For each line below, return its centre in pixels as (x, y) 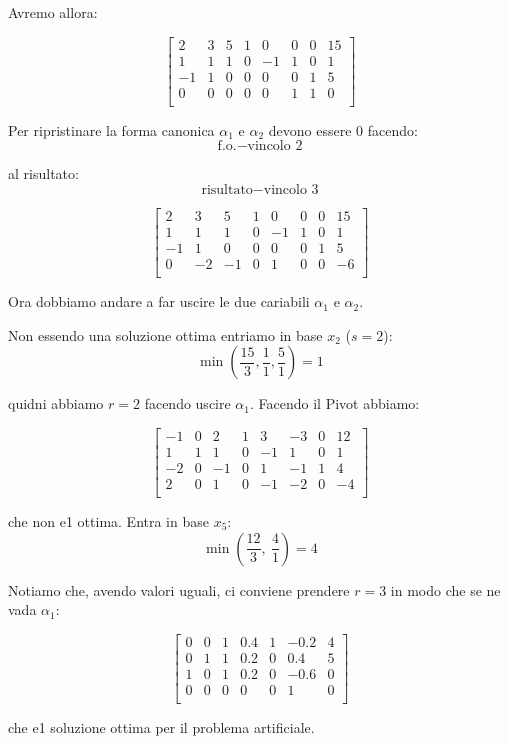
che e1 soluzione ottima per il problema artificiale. (161, 726)
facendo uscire (187, 403)
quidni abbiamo (56, 403)
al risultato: (43, 173)
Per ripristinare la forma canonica (111, 129)
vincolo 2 (275, 146)
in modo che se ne (445, 589)
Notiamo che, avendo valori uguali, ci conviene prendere (179, 589)
